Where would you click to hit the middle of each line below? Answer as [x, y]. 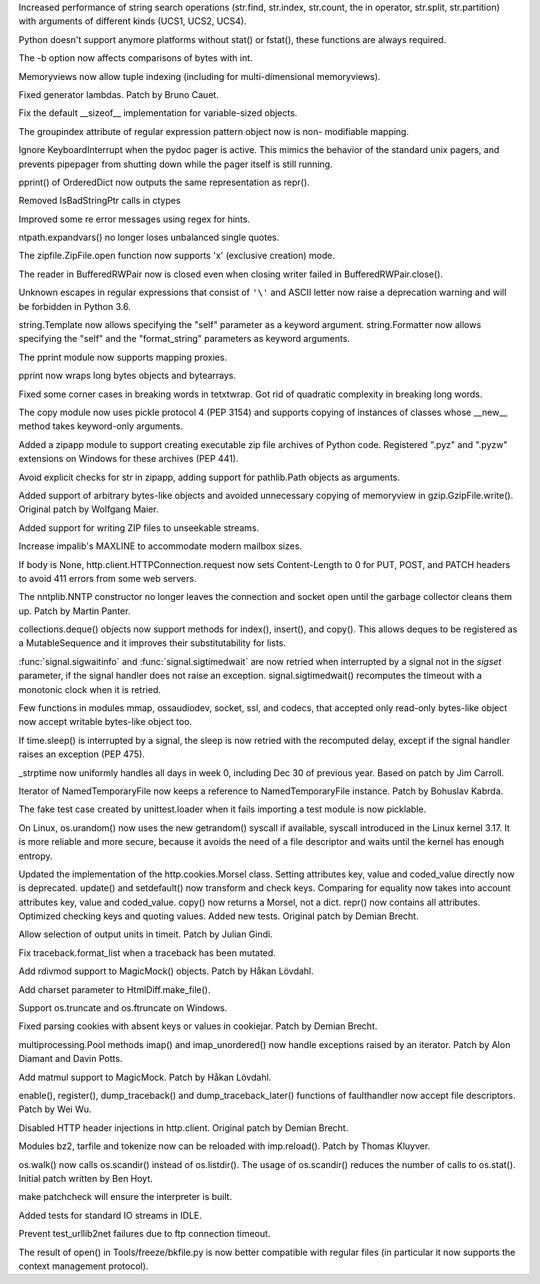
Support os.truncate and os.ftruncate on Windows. [123, 1008]
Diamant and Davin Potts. [70, 1059]
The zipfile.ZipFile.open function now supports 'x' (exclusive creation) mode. [176, 256]
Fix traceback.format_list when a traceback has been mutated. [147, 952]
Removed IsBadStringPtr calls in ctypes [99, 201]
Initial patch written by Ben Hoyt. [86, 1178]
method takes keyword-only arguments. [101, 426]
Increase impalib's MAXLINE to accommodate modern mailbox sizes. [160, 546]
